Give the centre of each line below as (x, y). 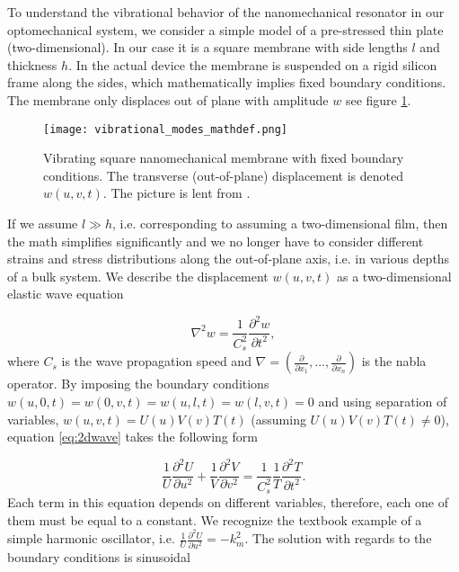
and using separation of (383, 401)
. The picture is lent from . (177, 193)
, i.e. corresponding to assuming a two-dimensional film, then (280, 223)
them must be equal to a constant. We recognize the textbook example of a (215, 519)
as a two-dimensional (394, 276)
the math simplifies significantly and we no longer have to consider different (216, 241)
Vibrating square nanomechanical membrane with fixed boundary (224, 158)
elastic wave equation (66, 294)
